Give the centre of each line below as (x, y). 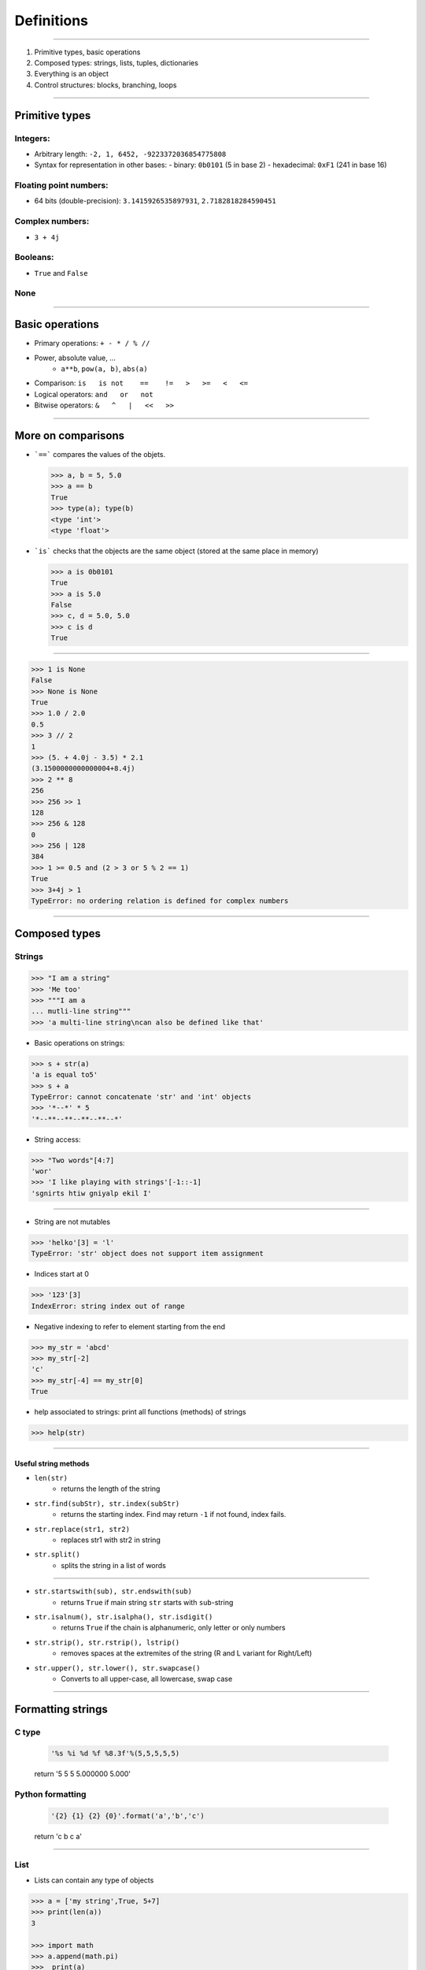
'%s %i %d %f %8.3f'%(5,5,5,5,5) (115, 1754)
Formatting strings (61, 1709)
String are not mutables (72, 1221)
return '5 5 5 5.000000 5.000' (83, 1774)
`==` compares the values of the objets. (100, 455)
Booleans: (34, 258)
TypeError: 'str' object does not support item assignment (147, 1254)
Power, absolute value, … (75, 358)
